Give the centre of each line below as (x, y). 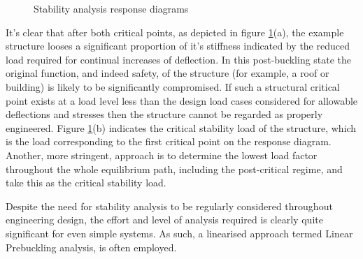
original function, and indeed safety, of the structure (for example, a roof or (168, 73)
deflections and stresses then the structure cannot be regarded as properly (164, 114)
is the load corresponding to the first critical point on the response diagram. (169, 141)
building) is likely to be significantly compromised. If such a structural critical (173, 86)
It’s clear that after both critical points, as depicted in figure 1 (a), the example (175, 32)
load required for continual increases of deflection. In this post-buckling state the (179, 59)
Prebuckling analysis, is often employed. (91, 247)
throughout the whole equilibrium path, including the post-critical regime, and (174, 169)
